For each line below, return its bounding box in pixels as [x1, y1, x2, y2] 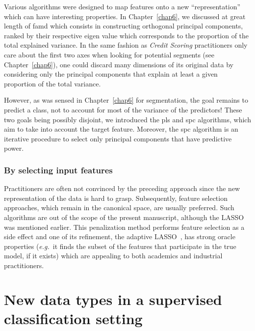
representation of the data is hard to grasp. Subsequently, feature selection [4, 193, 228, 203]
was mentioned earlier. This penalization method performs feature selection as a [4, 221, 245, 232]
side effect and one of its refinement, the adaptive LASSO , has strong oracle [4, 231, 235, 242]
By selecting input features [4, 164, 113, 176]
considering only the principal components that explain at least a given [4, 69, 218, 79]
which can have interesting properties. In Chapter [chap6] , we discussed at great [4, 11, 246, 21]
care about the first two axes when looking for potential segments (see [4, 49, 215, 59]
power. [4, 143, 24, 153]
